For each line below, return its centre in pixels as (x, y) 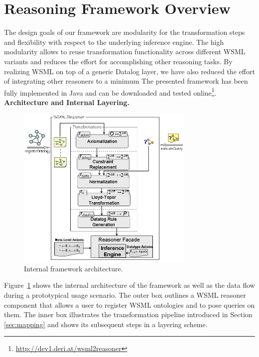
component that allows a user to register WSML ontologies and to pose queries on (129, 304)
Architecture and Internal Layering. (67, 102)
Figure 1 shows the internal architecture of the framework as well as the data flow (129, 285)
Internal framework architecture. (73, 268)
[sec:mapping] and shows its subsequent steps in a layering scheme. (106, 324)
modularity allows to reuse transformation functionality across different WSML (125, 52)
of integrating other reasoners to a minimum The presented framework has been (126, 81)
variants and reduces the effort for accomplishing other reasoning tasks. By (118, 61)
